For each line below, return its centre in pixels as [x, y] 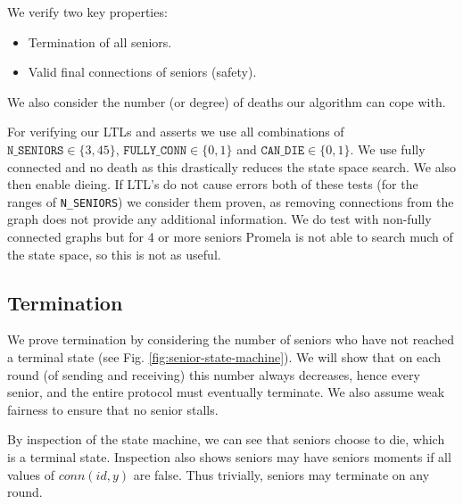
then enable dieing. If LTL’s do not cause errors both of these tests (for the [213, 184]
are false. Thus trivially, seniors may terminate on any [281, 474]
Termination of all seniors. [100, 41]
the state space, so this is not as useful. [114, 254]
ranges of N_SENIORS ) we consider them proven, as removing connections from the [231, 201]
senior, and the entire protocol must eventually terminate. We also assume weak [226, 392]
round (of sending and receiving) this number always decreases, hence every [214, 374]
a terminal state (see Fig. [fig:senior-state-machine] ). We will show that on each [224, 356]
